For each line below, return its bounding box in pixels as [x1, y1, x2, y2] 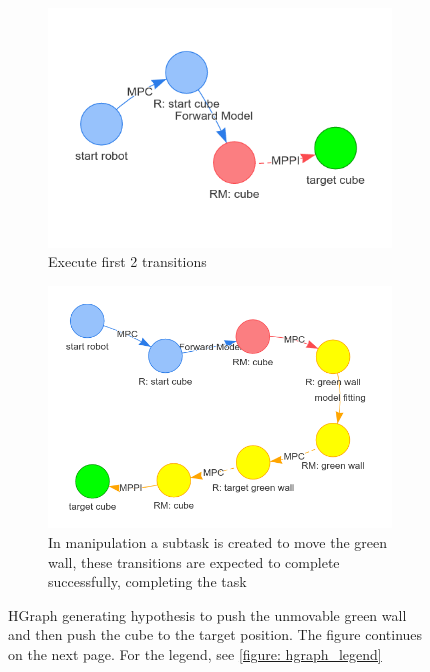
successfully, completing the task [48, 571, 247, 592]
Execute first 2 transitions [48, 251, 207, 272]
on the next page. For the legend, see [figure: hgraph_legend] [8, 644, 382, 665]
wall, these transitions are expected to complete [48, 551, 340, 572]
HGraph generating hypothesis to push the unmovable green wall [8, 604, 407, 625]
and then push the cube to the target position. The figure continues [8, 624, 423, 645]
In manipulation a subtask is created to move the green [48, 532, 388, 553]
